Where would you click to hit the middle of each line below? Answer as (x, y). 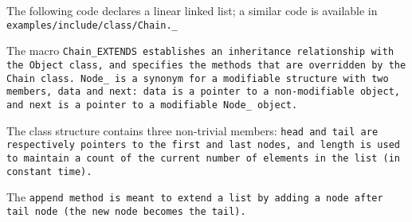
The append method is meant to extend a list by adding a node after (195, 197)
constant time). (49, 171)
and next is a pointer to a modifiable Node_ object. (152, 105)
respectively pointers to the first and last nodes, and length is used (203, 145)
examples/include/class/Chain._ (92, 25)
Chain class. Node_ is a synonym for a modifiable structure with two (198, 78)
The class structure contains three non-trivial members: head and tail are (192, 130)
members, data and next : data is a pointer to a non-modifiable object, (203, 92)
